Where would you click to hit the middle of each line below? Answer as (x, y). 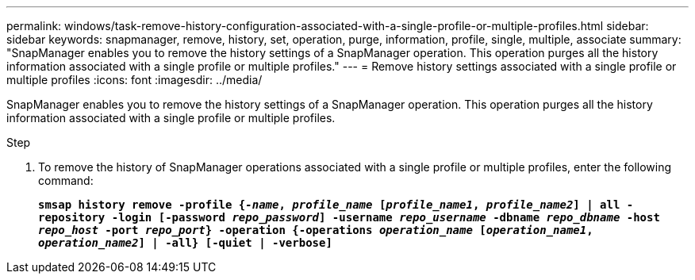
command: (66, 180)
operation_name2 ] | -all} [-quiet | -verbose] (185, 243)
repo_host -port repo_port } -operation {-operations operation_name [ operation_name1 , (316, 230)
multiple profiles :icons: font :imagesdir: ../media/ (134, 80)
